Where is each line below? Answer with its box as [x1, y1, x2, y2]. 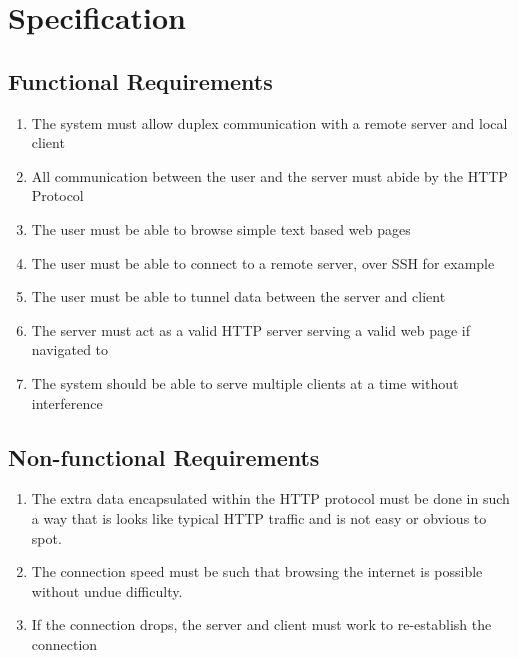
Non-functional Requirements [8, 441, 320, 472]
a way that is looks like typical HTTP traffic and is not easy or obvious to [31, 507, 487, 528]
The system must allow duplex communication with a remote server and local [31, 112, 508, 133]
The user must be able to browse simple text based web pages [31, 218, 411, 239]
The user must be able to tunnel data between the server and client [31, 286, 446, 307]
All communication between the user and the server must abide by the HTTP [31, 165, 508, 186]
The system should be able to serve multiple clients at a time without [31, 372, 459, 393]
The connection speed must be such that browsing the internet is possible [31, 561, 483, 582]
